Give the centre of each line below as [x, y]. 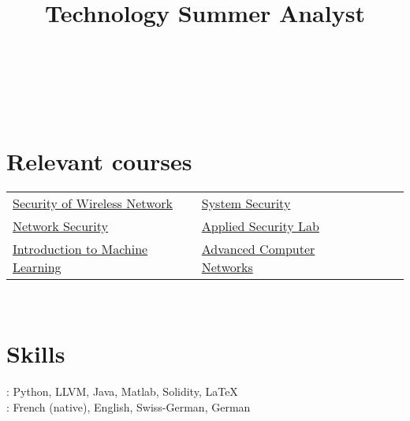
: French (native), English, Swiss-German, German [129, 407]
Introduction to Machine [80, 248]
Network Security [60, 225]
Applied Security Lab [260, 225]
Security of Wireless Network [93, 203]
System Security [246, 203]
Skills [36, 354]
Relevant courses [99, 160]
